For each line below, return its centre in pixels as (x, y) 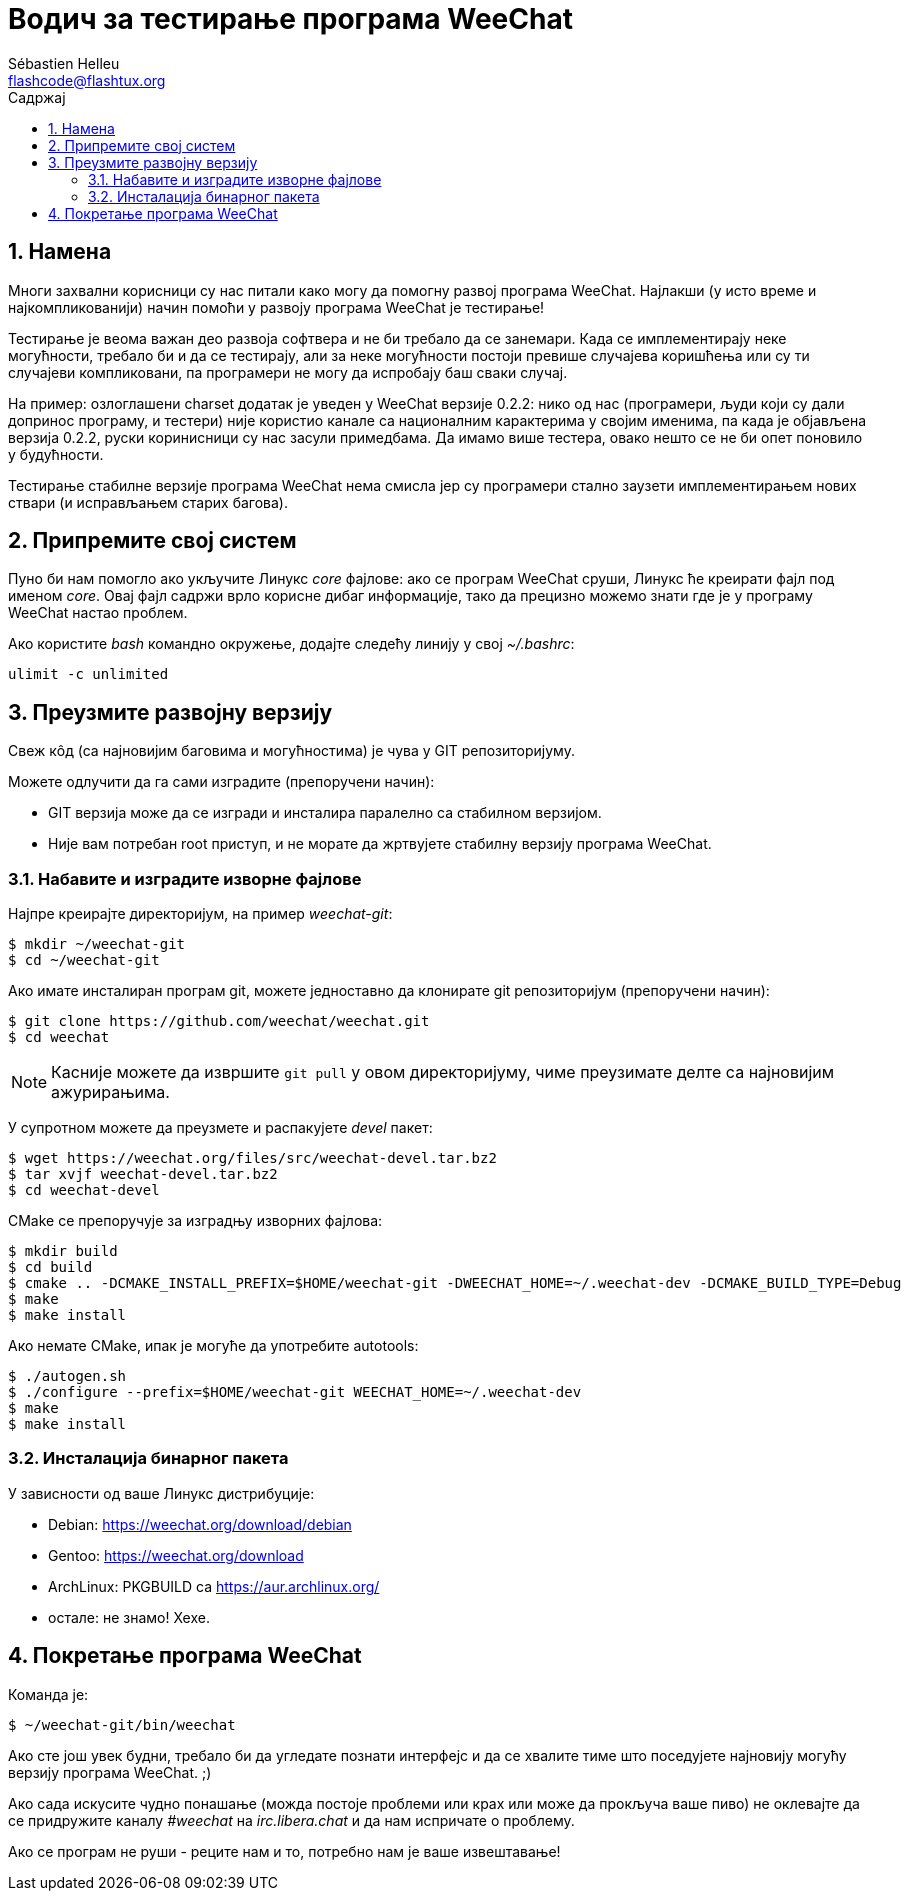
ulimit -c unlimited (88, 674)
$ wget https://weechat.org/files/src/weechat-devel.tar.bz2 (252, 1158)
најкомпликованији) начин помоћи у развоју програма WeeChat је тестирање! (276, 307)
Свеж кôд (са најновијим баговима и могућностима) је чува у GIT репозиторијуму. (291, 751)
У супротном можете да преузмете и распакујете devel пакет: (220, 1128)
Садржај (37, 97)
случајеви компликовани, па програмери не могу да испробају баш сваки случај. (288, 372)
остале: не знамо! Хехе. (129, 1617)
